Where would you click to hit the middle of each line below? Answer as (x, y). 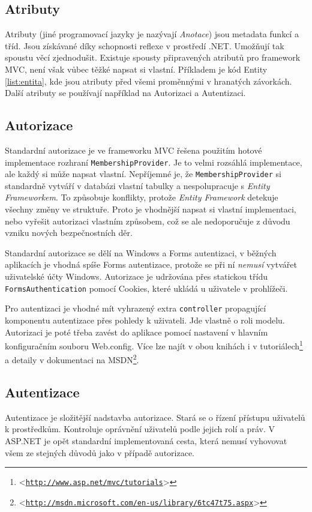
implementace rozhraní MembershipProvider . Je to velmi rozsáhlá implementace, (154, 162)
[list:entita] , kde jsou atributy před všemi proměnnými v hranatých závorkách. (148, 81)
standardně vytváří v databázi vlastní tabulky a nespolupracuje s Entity (137, 185)
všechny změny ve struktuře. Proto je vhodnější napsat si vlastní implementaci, (151, 209)
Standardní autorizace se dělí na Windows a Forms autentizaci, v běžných (141, 252)
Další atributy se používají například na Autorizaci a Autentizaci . (125, 93)
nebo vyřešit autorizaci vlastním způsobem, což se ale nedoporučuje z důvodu (148, 221)
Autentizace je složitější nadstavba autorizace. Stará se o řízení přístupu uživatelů (155, 417)
